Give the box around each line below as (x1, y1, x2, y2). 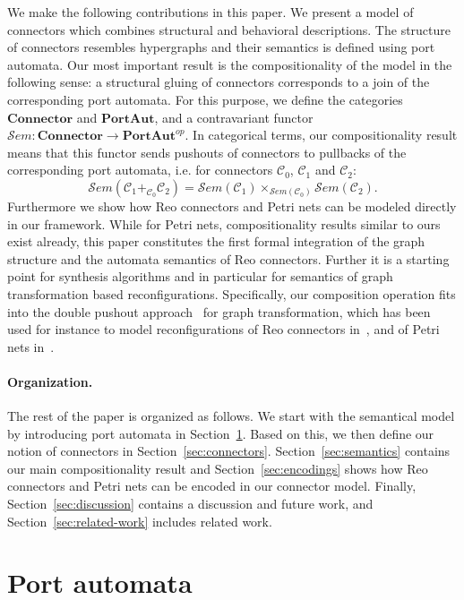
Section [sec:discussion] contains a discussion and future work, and (7, 494, 374, 513)
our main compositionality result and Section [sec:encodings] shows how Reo (7, 459, 428, 477)
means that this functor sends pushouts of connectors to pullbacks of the (7, 142, 407, 161)
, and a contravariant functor (154, 107, 314, 126)
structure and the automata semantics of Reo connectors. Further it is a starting (7, 249, 450, 268)
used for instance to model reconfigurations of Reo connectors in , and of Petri (7, 320, 440, 339)
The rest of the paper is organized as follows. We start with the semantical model (7, 407, 455, 425)
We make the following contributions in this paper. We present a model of (7, 3, 414, 21)
